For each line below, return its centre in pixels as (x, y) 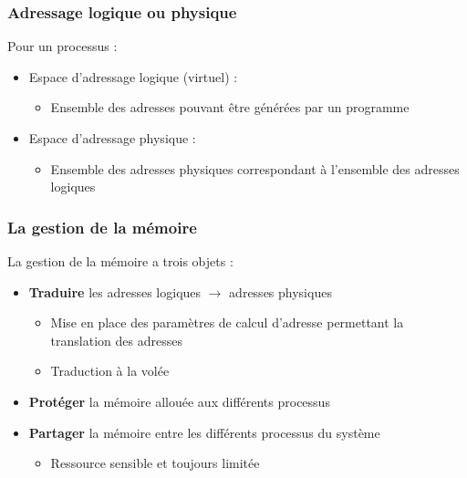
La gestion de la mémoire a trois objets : (120, 261)
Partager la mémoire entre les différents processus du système (204, 432)
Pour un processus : (62, 46)
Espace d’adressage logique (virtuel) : (133, 76)
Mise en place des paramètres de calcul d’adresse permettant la (227, 322)
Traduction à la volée (110, 371)
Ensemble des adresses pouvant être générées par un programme (230, 107)
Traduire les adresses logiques (115, 291)
